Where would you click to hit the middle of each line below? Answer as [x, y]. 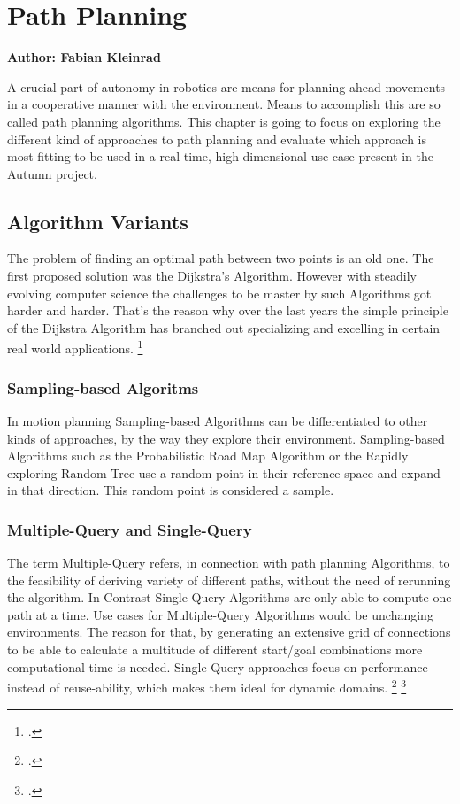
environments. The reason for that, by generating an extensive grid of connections [229, 632]
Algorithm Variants [98, 221]
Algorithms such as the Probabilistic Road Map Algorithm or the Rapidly [208, 456]
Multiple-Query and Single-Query [130, 529]
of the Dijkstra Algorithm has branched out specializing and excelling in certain [224, 327]
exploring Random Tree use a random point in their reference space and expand [224, 472]
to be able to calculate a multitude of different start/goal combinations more [215, 649]
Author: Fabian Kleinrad [84, 57]
